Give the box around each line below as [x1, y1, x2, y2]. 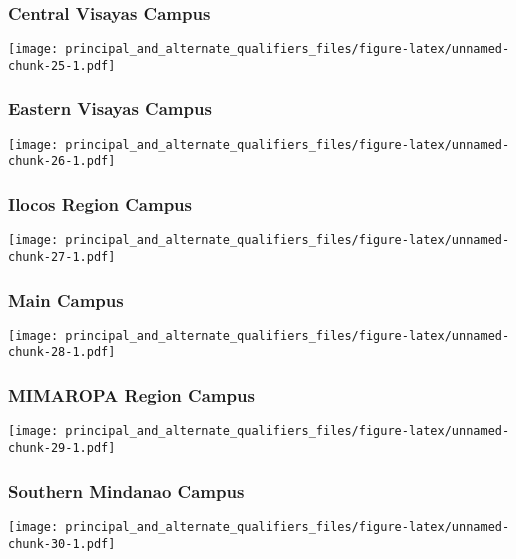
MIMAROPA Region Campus [8, 383, 255, 408]
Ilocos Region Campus [8, 191, 192, 216]
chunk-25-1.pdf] [8, 58, 116, 73]
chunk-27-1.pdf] [8, 249, 116, 264]
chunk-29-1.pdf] [8, 441, 116, 455]
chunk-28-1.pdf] [8, 345, 116, 360]
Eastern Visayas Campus [8, 96, 212, 121]
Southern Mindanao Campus [8, 478, 245, 503]
